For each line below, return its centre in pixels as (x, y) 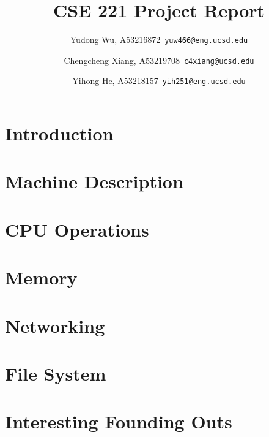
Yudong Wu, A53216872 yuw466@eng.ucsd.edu (159, 40)
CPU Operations (77, 229)
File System (56, 373)
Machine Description (94, 181)
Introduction (59, 133)
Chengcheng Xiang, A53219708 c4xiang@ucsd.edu (159, 60)
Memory (41, 277)
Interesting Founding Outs (119, 421)
